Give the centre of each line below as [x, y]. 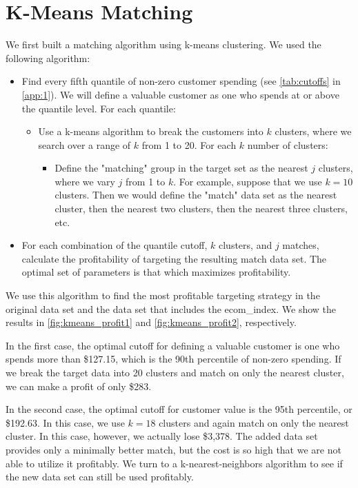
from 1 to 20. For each [189, 144]
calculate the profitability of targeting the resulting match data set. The [174, 258]
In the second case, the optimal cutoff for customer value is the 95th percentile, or [179, 409]
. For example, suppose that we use [248, 181]
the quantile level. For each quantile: [99, 108]
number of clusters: [288, 144]
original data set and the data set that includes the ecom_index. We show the [171, 308]
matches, [301, 245]
